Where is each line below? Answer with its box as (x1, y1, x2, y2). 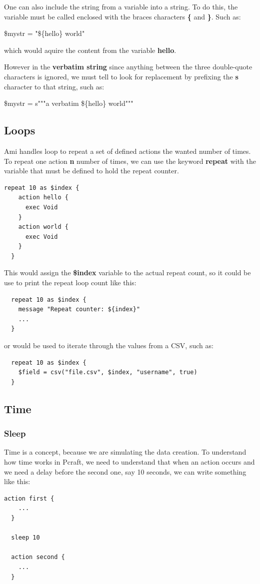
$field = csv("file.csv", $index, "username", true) (18, 369, 197, 376)
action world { (18, 223, 68, 231)
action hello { (18, 194, 68, 201)
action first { (4, 495, 54, 502)
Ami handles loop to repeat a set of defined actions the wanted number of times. (4, 145, 251, 156)
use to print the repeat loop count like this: (4, 277, 136, 288)
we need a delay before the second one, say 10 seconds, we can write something (4, 466, 246, 477)
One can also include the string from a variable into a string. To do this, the (4, 1, 238, 11)
